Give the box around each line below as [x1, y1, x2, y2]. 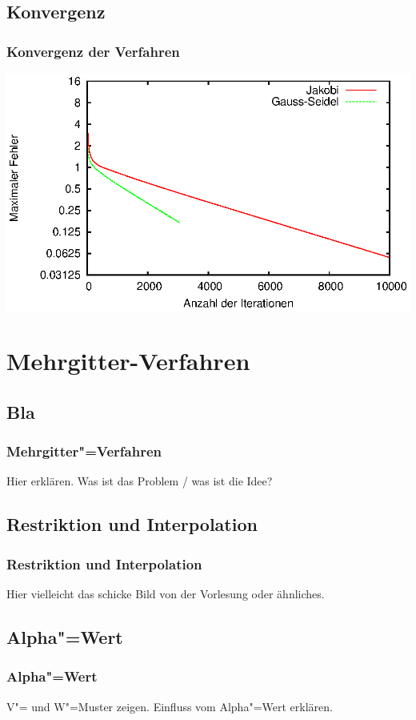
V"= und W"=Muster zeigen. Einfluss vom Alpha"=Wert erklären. [6, 698, 333, 714]
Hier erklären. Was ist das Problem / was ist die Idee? [6, 473, 273, 489]
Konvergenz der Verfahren [6, 41, 180, 61]
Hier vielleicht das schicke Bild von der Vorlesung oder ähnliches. [6, 585, 325, 602]
